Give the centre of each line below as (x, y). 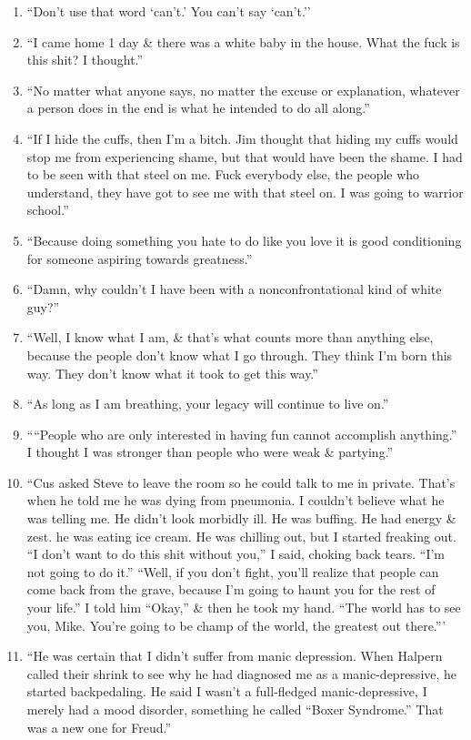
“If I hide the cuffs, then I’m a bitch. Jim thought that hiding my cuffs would (242, 138)
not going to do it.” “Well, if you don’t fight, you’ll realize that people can (233, 571)
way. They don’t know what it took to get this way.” (172, 373)
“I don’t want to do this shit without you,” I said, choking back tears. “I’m (236, 554)
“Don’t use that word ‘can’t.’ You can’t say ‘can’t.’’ (169, 11)
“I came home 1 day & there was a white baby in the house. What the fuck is (243, 41)
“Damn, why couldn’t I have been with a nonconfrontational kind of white (234, 289)
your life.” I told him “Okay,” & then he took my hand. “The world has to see (244, 608)
